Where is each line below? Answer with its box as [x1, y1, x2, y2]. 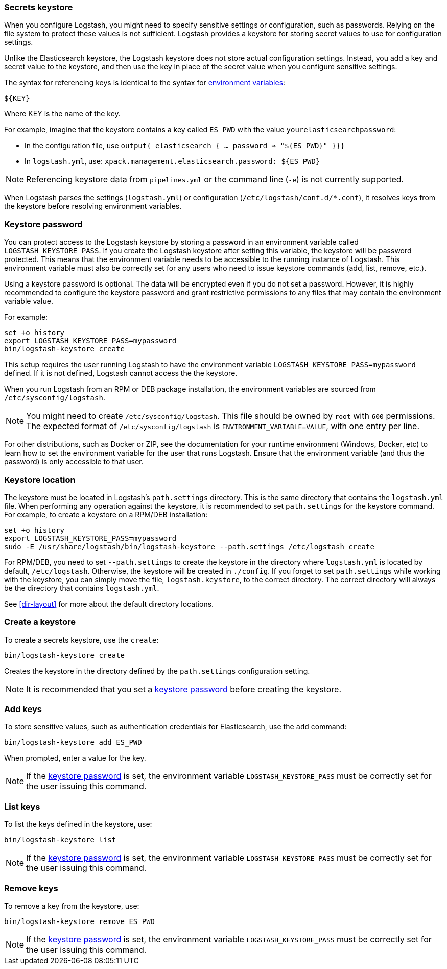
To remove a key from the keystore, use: [4, 901, 139, 910]
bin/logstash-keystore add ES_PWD [4, 738, 142, 747]
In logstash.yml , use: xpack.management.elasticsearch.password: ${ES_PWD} [25, 157, 320, 166]
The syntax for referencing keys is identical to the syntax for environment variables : [4, 78, 286, 87]
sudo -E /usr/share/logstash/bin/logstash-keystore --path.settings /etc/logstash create [4, 542, 374, 551]
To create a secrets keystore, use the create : [4, 635, 159, 644]
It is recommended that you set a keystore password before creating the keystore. [26, 683, 342, 694]
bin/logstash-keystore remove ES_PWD [4, 917, 155, 926]
